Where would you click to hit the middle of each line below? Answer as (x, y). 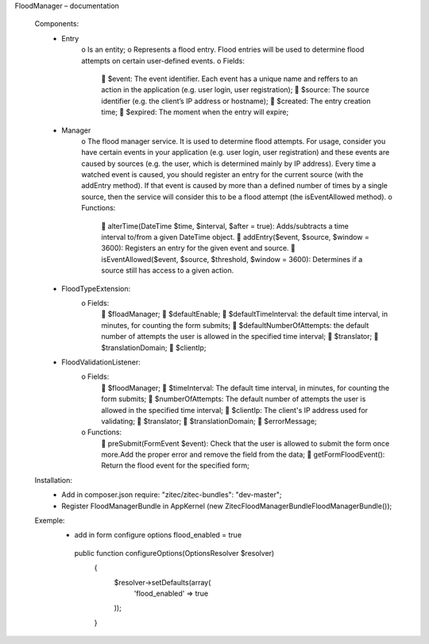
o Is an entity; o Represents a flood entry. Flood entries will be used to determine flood (223, 50)
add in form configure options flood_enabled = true (158, 535)
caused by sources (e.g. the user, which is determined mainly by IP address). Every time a (229, 164)
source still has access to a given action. (168, 271)
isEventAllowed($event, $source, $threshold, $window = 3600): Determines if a (232, 259)
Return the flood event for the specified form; (176, 465)
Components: (57, 24)
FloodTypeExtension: (96, 288)
